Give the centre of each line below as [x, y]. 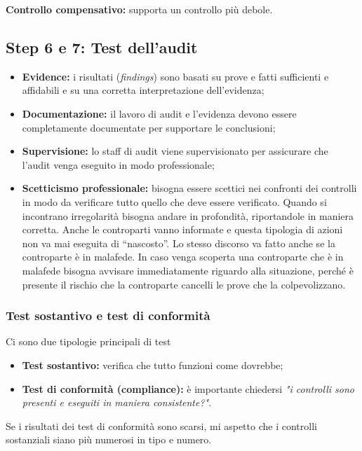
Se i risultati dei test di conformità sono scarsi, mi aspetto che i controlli [161, 425]
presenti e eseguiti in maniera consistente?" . [117, 402]
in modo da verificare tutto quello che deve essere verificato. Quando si [174, 201]
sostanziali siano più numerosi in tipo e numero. [109, 439]
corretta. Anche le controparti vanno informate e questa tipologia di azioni [182, 229]
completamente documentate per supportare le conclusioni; [149, 127]
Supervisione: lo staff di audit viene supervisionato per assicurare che [175, 151]
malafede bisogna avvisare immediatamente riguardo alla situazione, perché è [188, 270]
